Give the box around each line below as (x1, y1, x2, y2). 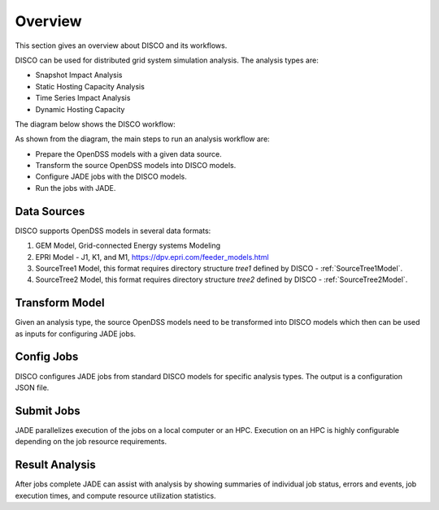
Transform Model (15, 296, 105, 310)
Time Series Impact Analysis (35, 93, 131, 103)
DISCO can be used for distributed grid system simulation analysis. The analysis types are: (15, 55, 319, 65)
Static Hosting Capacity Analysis (35, 81, 146, 91)
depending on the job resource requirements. (15, 437, 167, 447)
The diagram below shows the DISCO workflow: (15, 119, 176, 129)
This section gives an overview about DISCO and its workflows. (15, 41, 228, 50)
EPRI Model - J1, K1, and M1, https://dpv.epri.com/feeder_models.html (35, 252, 269, 261)
